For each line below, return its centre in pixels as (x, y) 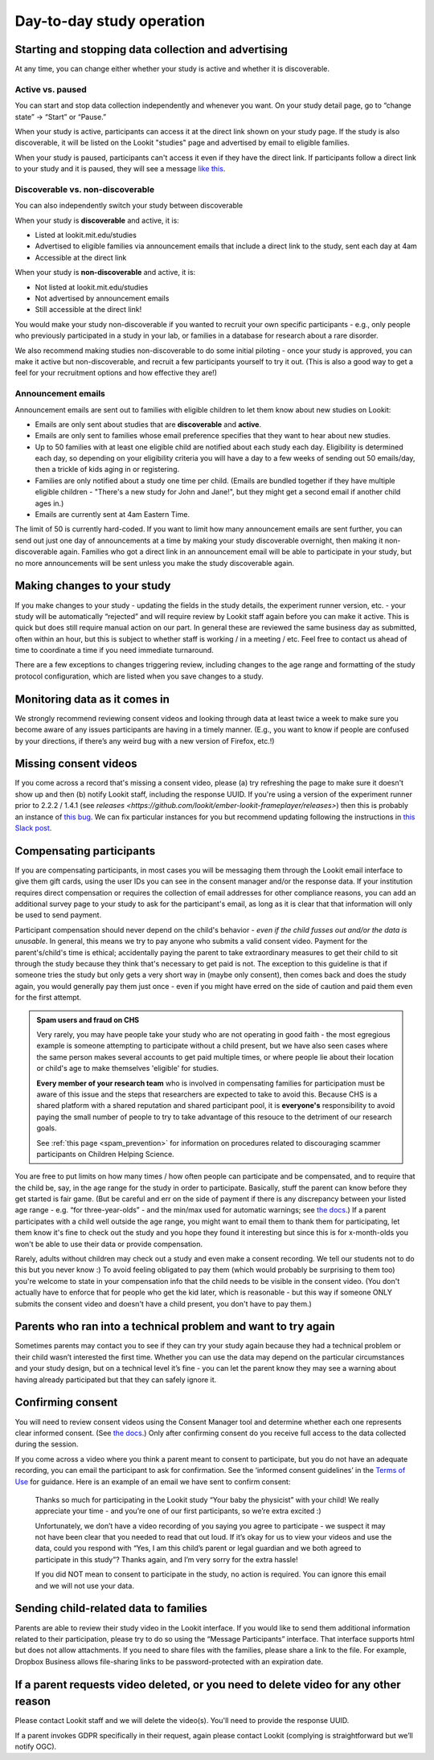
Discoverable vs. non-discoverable (85, 189)
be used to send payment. (58, 915)
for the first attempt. (48, 998)
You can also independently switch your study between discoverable (129, 206)
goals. (47, 1128)
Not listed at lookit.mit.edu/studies (92, 287)
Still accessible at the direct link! (88, 310)
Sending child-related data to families (111, 1608)
